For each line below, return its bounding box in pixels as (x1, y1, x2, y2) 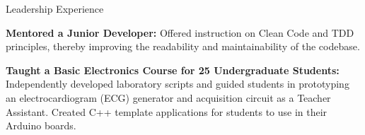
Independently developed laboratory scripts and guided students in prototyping (6, 76, 349, 91)
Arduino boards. (6, 118, 76, 133)
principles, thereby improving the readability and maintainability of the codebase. (6, 39, 360, 54)
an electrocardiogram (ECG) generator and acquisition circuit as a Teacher (6, 90, 331, 105)
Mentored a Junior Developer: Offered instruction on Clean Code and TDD (6, 25, 354, 40)
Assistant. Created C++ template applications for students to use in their (6, 104, 328, 119)
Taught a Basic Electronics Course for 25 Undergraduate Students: (6, 62, 340, 77)
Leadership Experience (6, 1, 104, 16)
